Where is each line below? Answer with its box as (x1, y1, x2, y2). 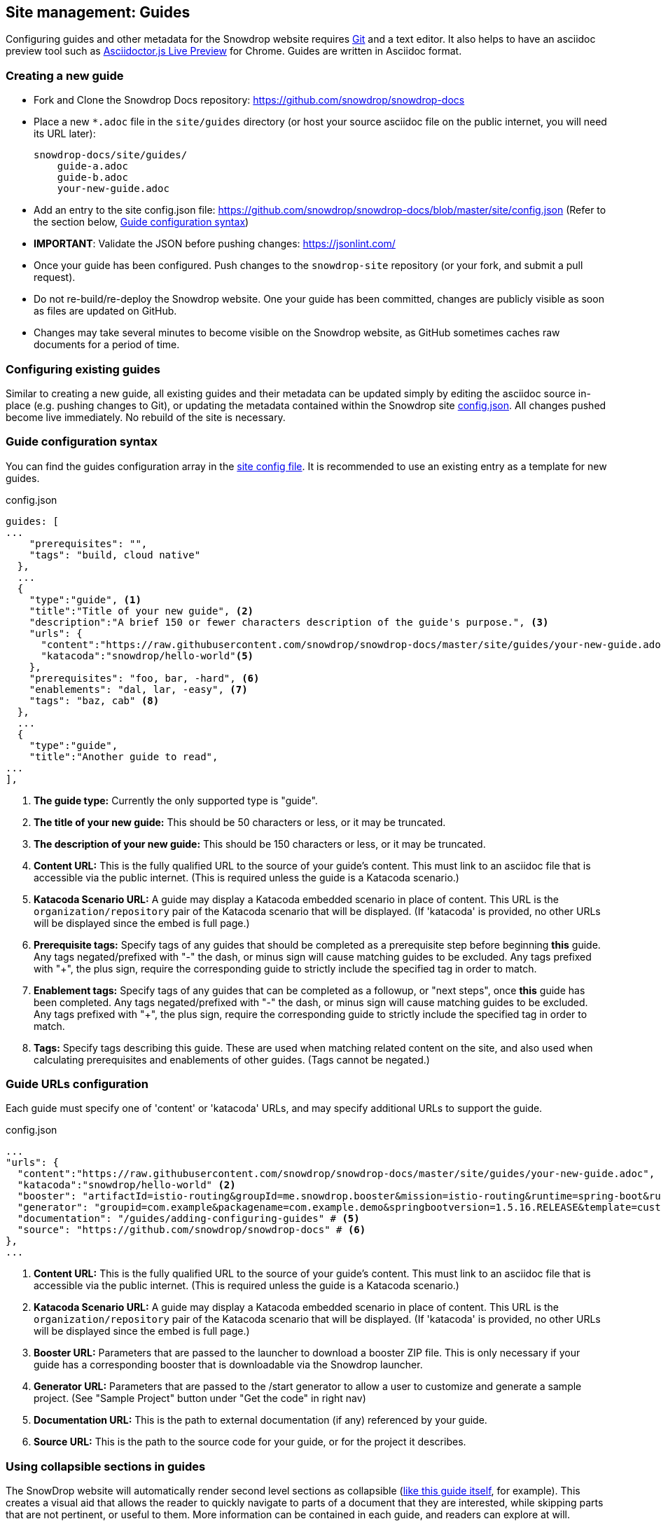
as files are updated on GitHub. (34, 305, 177, 317)
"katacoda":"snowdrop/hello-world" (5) (41, 649, 254, 661)
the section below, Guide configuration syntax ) (34, 216, 249, 228)
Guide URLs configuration (6, 1077, 148, 1092)
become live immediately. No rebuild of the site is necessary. (6, 411, 286, 423)
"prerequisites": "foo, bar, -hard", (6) (29, 672, 260, 684)
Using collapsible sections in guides (6, 1459, 206, 1473)
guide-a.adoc (57, 160, 128, 172)
